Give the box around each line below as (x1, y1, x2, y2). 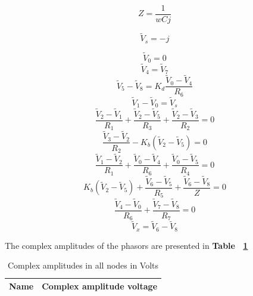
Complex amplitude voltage (42, 280, 158, 292)
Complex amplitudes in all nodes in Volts (8, 259, 159, 272)
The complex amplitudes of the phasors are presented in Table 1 (5, 239, 248, 251)
